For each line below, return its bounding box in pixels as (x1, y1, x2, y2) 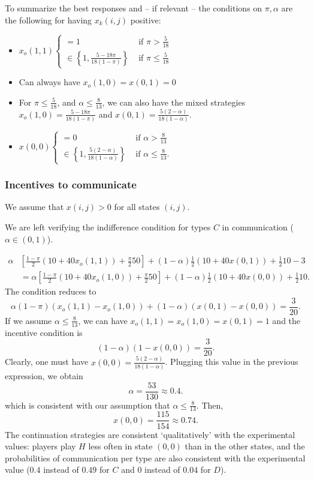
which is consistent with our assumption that (5, 398, 170, 411)
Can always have (19, 76, 80, 88)
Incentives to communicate (5, 177, 137, 192)
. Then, (196, 398, 224, 411)
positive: (130, 13, 161, 26)
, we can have (78, 314, 128, 326)
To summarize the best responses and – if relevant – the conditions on (5, 2, 262, 14)
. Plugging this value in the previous (165, 355, 298, 368)
